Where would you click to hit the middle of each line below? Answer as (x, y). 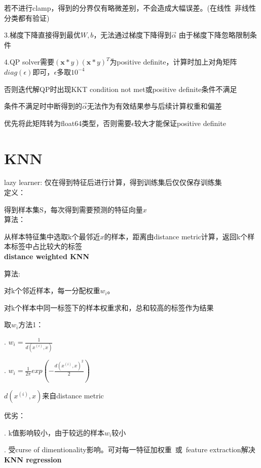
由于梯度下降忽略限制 (214, 35)
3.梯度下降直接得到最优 (42, 35)
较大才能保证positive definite (180, 123)
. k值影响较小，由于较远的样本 (54, 432)
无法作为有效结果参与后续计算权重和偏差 (154, 106)
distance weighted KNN (47, 256)
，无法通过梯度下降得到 (133, 35)
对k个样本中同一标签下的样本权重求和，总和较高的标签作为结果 (109, 307)
